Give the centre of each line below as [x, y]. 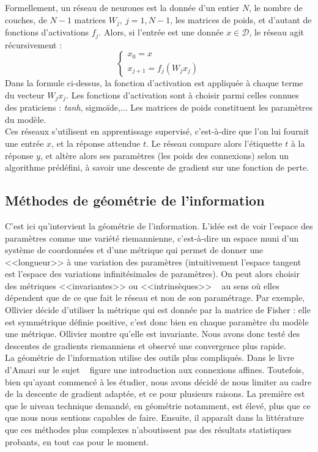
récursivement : [34, 44]
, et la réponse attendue [96, 143]
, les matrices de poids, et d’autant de [241, 19]
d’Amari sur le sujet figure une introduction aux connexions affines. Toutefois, [155, 370]
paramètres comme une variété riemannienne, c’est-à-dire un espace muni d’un [152, 238]
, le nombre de [276, 7]
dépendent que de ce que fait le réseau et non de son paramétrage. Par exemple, [155, 298]
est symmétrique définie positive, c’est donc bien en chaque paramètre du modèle [157, 321]
